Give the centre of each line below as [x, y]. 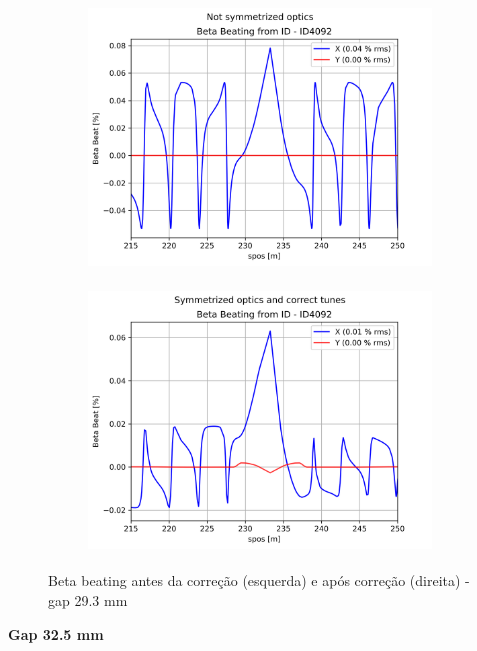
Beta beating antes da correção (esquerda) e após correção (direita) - [259, 580]
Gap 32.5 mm [56, 633]
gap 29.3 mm [88, 599]
